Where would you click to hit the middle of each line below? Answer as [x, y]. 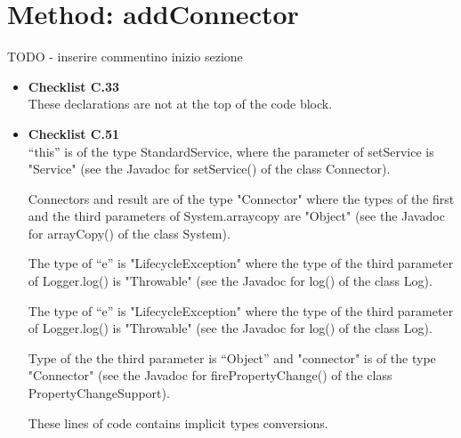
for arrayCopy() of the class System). [129, 233]
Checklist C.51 [74, 133]
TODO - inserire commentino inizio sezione [125, 57]
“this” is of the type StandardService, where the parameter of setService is [231, 151]
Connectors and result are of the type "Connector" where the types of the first [241, 198]
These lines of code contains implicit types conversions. [178, 422]
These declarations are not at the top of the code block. [180, 104]
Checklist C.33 [74, 86]
